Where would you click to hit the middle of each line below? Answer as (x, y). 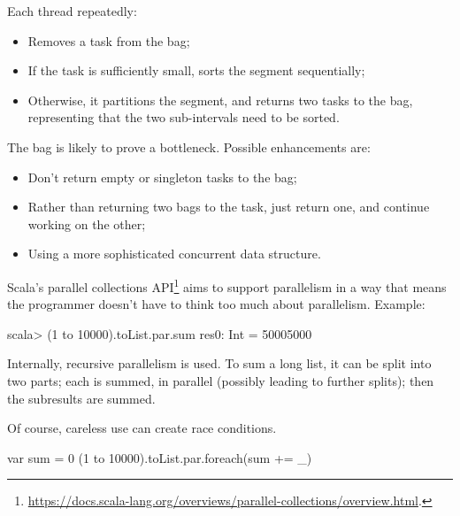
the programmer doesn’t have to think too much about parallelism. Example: (216, 304)
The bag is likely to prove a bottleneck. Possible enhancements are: (189, 146)
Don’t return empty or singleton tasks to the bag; (162, 177)
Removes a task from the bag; (109, 40)
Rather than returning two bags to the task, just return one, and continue (229, 207)
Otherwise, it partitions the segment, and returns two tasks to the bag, (220, 100)
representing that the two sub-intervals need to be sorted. (184, 117)
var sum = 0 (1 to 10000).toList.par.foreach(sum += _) (160, 457)
